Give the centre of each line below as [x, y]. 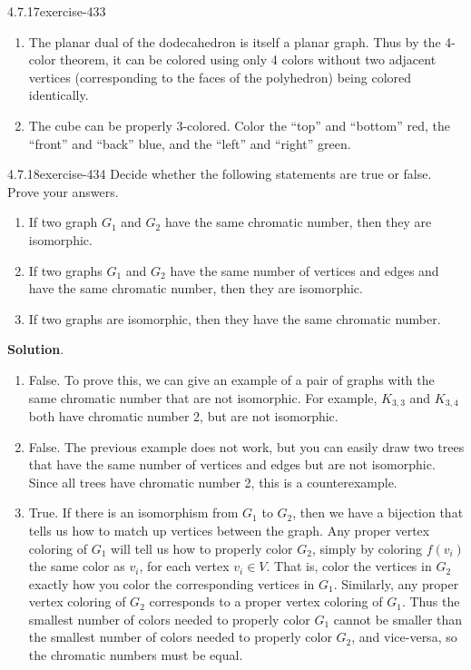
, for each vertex [184, 566]
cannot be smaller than [398, 619]
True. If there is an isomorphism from [133, 512]
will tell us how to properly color [202, 548]
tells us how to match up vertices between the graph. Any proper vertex [229, 530]
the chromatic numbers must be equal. [136, 655]
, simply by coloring [367, 548]
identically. [59, 95]
